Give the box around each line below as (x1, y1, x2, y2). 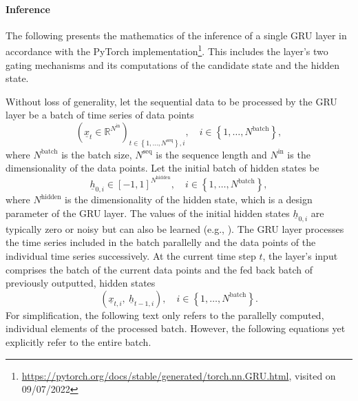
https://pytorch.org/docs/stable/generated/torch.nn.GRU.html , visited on (21, 368, 336, 382)
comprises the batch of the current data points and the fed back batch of (6, 262, 313, 276)
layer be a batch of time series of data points (6, 107, 194, 122)
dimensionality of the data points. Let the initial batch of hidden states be (6, 161, 319, 175)
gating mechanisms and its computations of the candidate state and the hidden (6, 57, 339, 72)
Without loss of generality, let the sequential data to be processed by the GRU (6, 94, 337, 108)
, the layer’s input (262, 248, 338, 263)
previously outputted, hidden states (6, 276, 156, 290)
